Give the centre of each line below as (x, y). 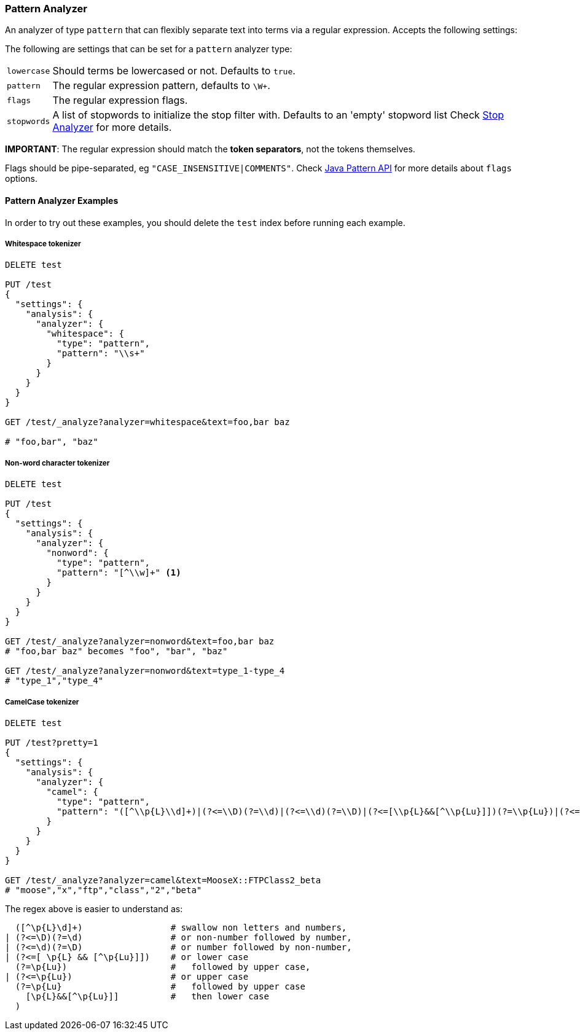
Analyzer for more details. (112, 127)
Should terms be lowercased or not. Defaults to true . (174, 71)
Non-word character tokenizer (57, 463)
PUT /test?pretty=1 (52, 742)
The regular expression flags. (120, 100)
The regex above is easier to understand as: (94, 908)
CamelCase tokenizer (42, 702)
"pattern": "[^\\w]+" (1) (119, 573)
